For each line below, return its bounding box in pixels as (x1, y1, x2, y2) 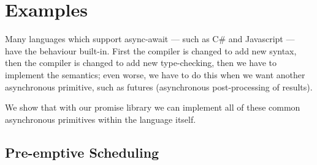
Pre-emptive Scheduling (5, 142, 159, 161)
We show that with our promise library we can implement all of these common (5, 101, 300, 114)
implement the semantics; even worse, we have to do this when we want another (5, 68, 305, 81)
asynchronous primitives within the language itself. (5, 112, 196, 125)
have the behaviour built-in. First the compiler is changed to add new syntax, (5, 44, 297, 57)
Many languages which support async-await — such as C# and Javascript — (5, 32, 295, 45)
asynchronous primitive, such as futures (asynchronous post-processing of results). (5, 80, 313, 93)
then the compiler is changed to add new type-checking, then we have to (5, 56, 277, 69)
